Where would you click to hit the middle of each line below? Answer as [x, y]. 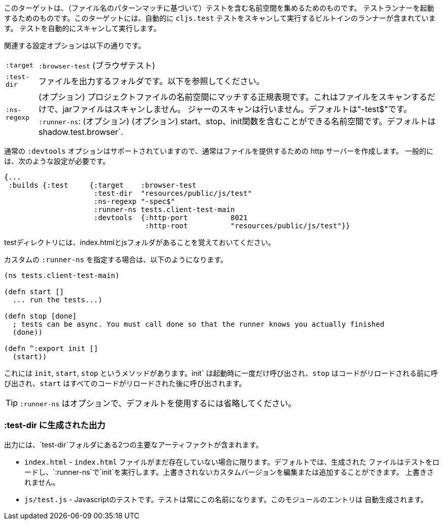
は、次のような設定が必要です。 [57, 161]
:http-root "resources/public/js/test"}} [248, 226]
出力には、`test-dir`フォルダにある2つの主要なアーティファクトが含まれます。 [134, 444]
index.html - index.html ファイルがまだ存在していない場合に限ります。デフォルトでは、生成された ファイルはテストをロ [232, 462]
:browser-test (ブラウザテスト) [97, 65]
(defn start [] [34, 292]
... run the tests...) [57, 300]
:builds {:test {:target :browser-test [102, 185]
